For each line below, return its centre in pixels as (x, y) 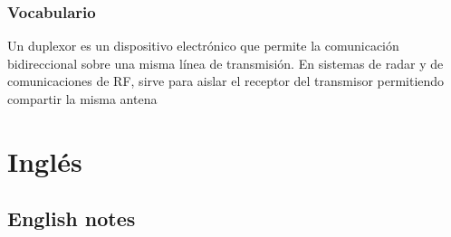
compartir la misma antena (82, 99)
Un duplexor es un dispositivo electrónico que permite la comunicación (203, 46)
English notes (72, 218)
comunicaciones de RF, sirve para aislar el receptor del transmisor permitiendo (226, 81)
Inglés (45, 161)
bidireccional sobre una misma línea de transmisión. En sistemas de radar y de (225, 63)
